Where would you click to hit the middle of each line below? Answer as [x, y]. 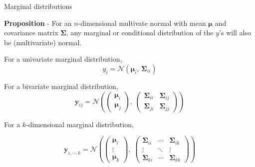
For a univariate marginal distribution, [63, 59]
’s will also [235, 33]
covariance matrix [31, 33]
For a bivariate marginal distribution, [61, 86]
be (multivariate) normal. [43, 42]
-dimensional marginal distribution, [80, 124]
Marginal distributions [38, 6]
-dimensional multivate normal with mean [142, 23]
